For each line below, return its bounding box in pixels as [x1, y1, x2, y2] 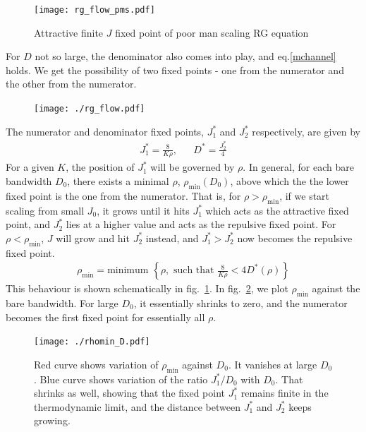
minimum [107, 265, 149, 276]
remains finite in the [240, 385, 329, 400]
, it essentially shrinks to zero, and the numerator [133, 296, 348, 311]
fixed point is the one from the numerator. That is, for [6, 188, 241, 203]
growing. [34, 413, 71, 428]
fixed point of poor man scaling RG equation [115, 25, 309, 40]
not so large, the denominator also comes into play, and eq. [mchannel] [35, 49, 336, 64]
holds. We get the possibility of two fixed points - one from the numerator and [6, 62, 344, 77]
